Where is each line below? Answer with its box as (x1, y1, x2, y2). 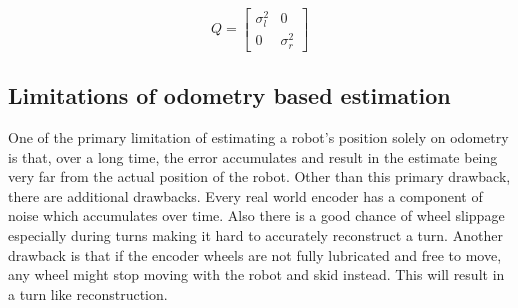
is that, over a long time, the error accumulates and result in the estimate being (8, 146, 498, 167)
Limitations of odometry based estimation (8, 80, 451, 111)
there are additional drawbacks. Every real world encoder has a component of (8, 185, 483, 206)
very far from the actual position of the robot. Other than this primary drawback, (8, 166, 511, 187)
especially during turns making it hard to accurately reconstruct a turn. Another (8, 225, 503, 246)
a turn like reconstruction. (8, 283, 168, 304)
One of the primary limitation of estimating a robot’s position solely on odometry (8, 127, 509, 148)
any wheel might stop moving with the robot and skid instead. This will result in (8, 264, 505, 285)
